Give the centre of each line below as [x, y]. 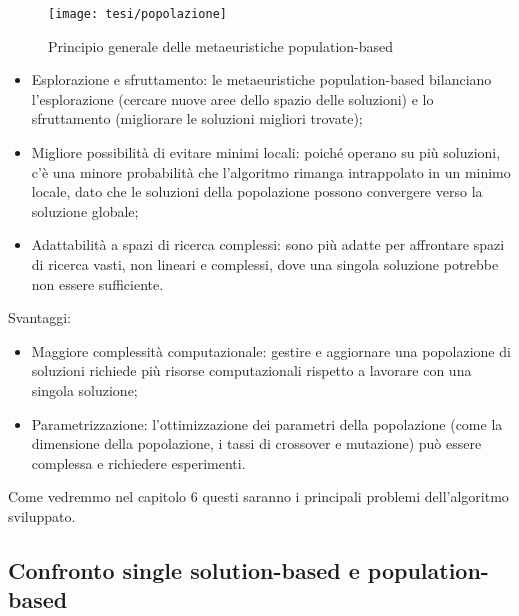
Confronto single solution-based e [184, 569]
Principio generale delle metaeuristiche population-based [221, 45]
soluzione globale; [85, 210]
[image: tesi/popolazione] [137, 14]
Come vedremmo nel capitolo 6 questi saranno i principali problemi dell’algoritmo [258, 496]
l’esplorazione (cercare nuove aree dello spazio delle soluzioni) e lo [232, 98]
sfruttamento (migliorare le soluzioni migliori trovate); [197, 118]
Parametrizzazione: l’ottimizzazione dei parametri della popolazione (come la [267, 423]
